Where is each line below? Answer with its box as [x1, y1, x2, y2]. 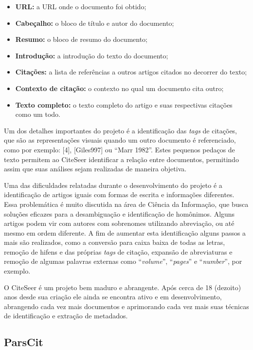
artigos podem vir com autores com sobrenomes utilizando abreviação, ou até [4, 218, 235, 228]
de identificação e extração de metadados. [4, 311, 128, 321]
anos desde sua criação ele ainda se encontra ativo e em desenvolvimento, [4, 292, 222, 302]
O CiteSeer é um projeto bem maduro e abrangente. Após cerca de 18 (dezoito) [4, 282, 241, 292]
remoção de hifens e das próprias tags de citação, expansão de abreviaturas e [4, 246, 233, 257]
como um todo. [15, 109, 60, 119]
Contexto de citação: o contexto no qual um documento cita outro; [15, 83, 224, 93]
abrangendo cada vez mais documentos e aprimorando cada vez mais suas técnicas [4, 301, 249, 311]
